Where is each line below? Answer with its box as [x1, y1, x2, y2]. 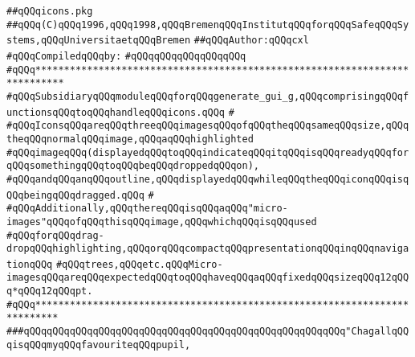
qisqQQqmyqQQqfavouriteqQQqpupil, [6, 339, 191, 351]
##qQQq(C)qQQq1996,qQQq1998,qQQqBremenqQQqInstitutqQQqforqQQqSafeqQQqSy [6, 18, 409, 31]
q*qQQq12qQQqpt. [6, 285, 93, 297]
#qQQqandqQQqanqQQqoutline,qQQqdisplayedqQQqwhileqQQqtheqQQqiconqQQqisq [6, 173, 409, 185]
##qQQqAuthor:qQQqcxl [193, 35, 309, 47]
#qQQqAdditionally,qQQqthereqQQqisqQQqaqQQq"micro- [6, 203, 288, 215]
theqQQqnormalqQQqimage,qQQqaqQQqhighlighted [6, 133, 254, 145]
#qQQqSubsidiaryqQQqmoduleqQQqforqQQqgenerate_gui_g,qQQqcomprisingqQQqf [6, 90, 409, 102]
